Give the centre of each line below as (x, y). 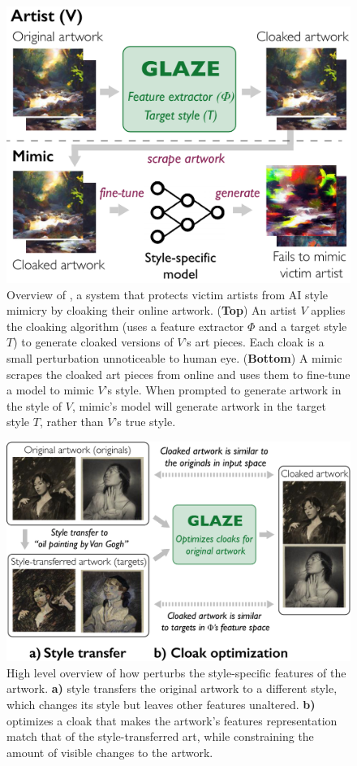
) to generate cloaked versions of (93, 342)
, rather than (71, 422)
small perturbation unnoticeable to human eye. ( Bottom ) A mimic (174, 357)
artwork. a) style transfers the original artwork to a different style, (172, 688)
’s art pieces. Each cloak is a (254, 342)
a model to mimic (50, 390)
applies (328, 310)
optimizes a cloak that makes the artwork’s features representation (172, 720)
